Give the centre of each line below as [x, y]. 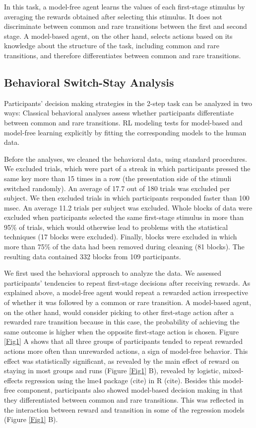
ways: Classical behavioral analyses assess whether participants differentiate [119, 113]
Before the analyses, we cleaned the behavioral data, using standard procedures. [126, 159]
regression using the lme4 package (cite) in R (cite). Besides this [123, 380]
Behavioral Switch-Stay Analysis [89, 82]
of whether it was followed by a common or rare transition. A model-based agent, [128, 302]
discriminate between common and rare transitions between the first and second [126, 26]
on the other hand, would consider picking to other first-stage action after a [119, 312]
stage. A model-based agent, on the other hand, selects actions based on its [118, 36]
